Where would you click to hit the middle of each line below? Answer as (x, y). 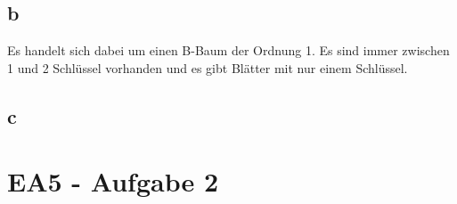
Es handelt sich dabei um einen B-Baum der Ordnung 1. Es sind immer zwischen (228, 50)
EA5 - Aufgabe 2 (113, 181)
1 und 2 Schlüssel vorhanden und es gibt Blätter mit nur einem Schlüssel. (208, 67)
